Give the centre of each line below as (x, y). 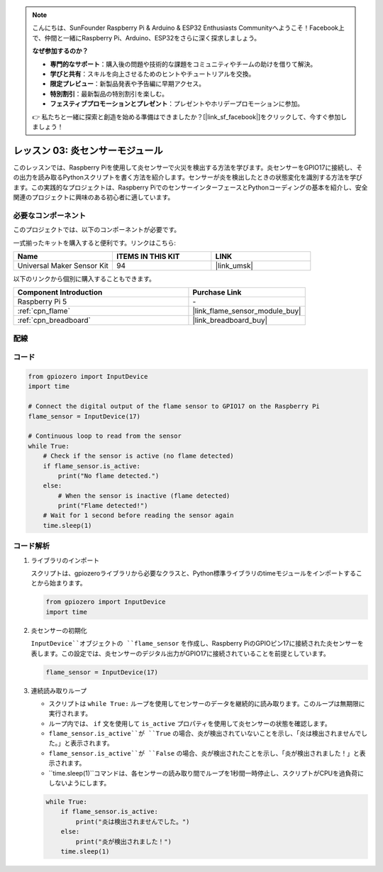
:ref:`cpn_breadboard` (54, 321)
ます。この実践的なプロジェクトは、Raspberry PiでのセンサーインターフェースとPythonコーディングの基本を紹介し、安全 (190, 187)
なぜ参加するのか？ (60, 51)
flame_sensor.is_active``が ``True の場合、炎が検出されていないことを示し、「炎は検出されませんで (205, 734)
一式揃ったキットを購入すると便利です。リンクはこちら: (95, 243)
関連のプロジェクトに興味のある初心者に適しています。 (94, 197)
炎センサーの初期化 (59, 630)
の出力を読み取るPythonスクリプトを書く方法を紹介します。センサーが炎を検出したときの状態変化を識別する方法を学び (188, 177)
